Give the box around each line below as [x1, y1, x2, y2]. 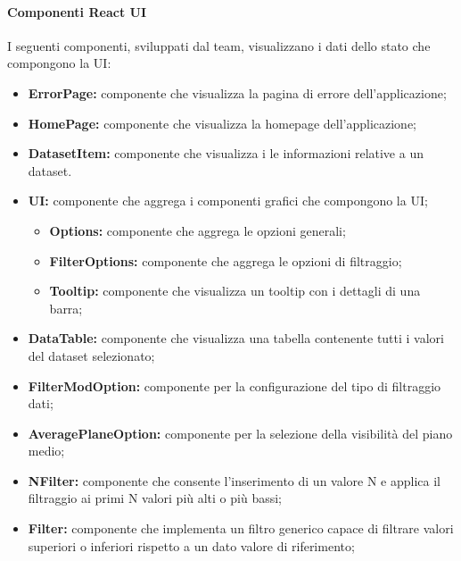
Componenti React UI [7, 2, 147, 21]
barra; [49, 298, 83, 317]
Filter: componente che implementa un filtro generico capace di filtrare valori [28, 519, 454, 538]
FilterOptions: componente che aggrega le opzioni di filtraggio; [49, 251, 402, 270]
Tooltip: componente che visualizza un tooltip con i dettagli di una [49, 281, 421, 300]
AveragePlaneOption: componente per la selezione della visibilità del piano [28, 423, 453, 442]
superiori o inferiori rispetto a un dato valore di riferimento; [28, 536, 355, 555]
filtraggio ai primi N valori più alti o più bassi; [28, 489, 282, 507]
